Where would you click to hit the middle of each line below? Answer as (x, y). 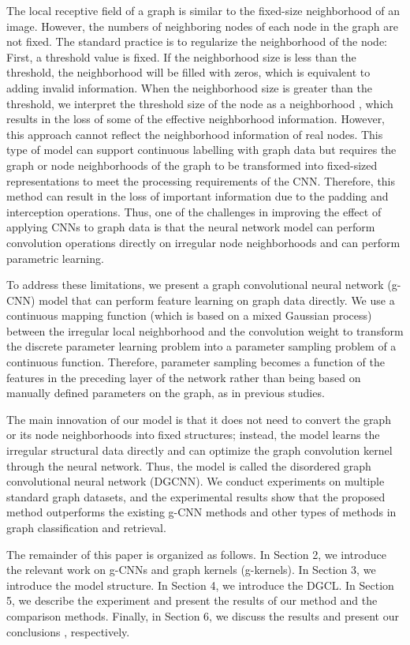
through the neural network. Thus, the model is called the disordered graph (189, 465)
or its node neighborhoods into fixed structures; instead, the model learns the (193, 435)
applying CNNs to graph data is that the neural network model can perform (191, 227)
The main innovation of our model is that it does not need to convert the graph (199, 419)
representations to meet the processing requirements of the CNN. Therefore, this (201, 180)
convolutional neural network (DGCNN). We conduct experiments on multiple (196, 481)
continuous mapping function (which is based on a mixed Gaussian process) (189, 315)
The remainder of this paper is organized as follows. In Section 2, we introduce (196, 554)
